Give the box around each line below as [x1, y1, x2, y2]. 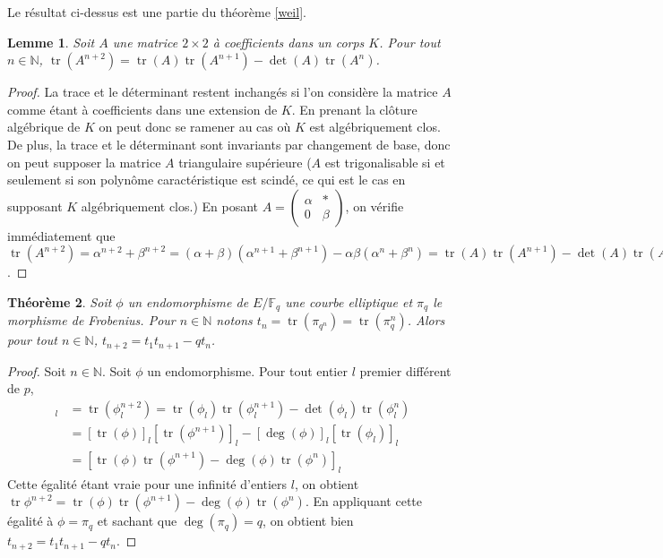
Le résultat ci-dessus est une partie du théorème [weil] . [7, 3, 306, 21]
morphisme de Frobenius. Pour [7, 311, 176, 330]
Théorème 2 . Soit [7, 292, 112, 311]
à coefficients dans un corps [212, 32, 365, 51]
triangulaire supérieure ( [178, 152, 312, 171]
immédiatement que [7, 226, 116, 245]
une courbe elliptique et [285, 292, 413, 311]
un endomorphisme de [127, 292, 249, 311]
